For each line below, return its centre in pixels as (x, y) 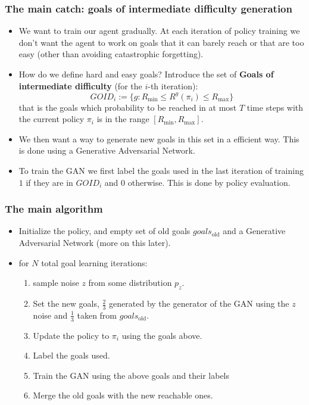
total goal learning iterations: (94, 262)
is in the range (123, 119)
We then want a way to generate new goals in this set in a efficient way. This (159, 138)
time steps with (275, 107)
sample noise (56, 283)
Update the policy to (71, 335)
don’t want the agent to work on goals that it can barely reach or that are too (161, 42)
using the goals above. (162, 335)
